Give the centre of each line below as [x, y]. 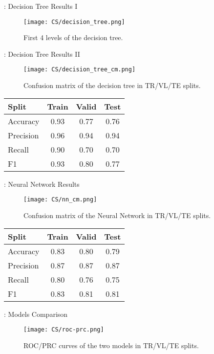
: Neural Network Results [42, 184]
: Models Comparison [36, 314]
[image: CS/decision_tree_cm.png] [80, 70]
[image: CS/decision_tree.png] [74, 22]
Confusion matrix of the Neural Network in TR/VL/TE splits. [117, 215]
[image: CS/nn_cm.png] [60, 200]
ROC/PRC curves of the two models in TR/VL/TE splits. [111, 345]
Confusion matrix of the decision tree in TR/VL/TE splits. [112, 85]
